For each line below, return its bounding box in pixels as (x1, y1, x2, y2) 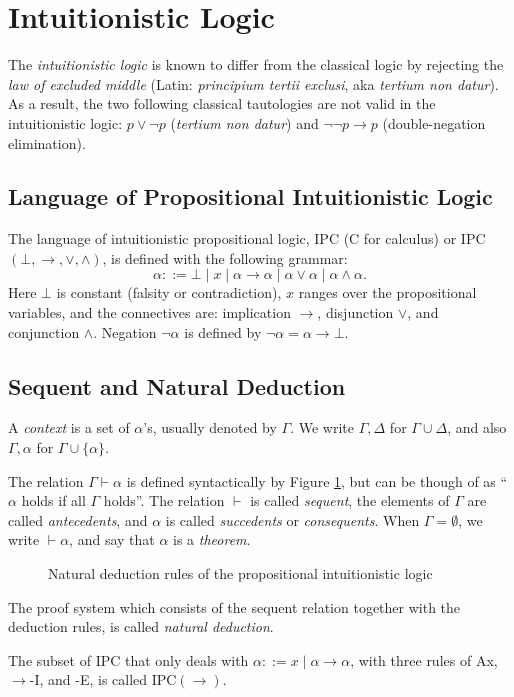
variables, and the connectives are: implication (8, 302, 291, 323)
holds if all (21, 490, 86, 511)
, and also (447, 417, 507, 438)
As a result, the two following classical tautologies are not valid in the (8, 93, 436, 114)
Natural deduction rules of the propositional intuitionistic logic (48, 563, 433, 584)
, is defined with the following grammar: (102, 247, 348, 268)
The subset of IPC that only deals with (8, 649, 249, 670)
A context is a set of (8, 417, 130, 438)
